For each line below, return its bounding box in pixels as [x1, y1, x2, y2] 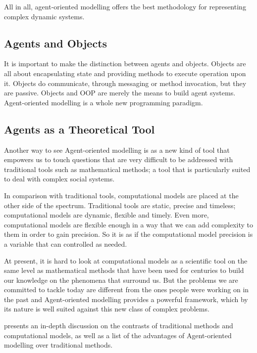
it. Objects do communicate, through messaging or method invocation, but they [4, 78, 247, 88]
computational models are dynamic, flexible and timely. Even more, [4, 210, 209, 220]
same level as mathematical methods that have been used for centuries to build [4, 265, 244, 275]
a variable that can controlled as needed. [4, 238, 127, 249]
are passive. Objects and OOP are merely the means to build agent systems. [4, 88, 236, 98]
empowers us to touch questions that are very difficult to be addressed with [4, 154, 233, 165]
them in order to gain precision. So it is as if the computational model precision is [4, 229, 253, 239]
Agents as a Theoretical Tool [4, 121, 155, 136]
